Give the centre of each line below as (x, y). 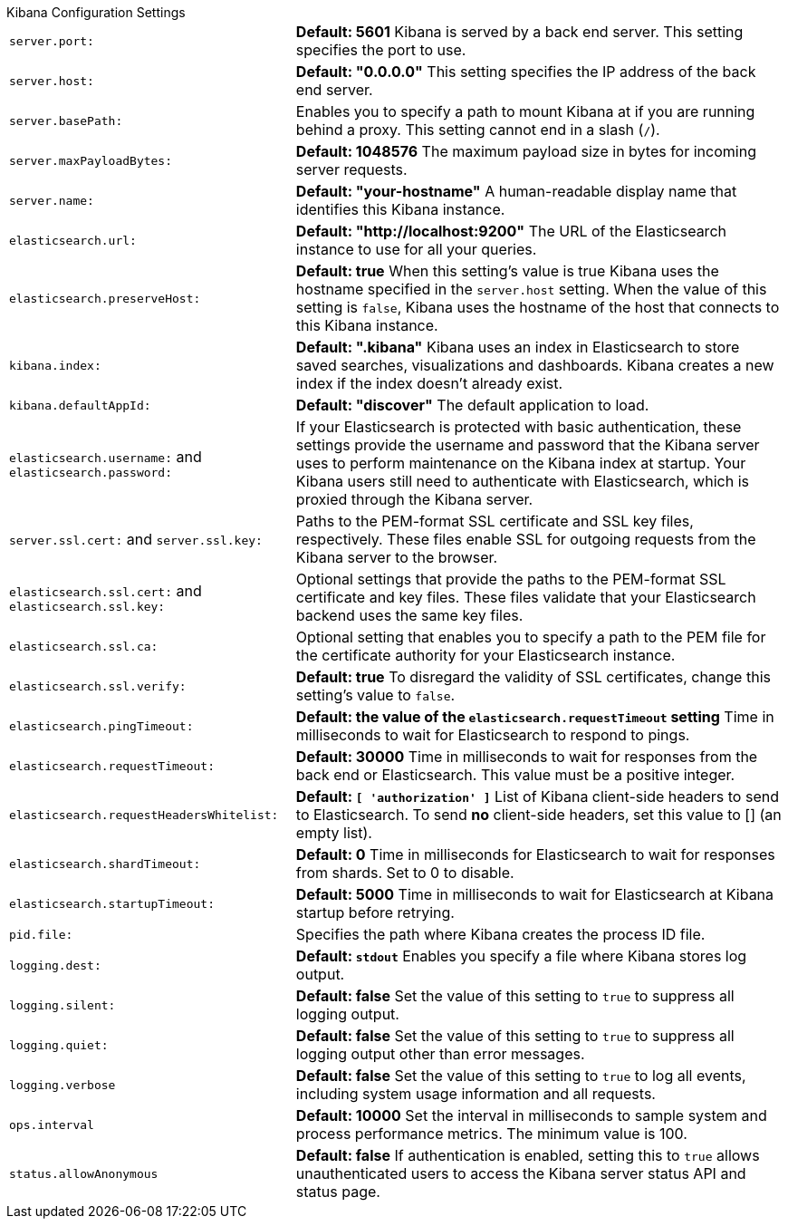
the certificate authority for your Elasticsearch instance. (485, 655)
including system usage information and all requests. (476, 1094)
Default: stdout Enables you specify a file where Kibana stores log (521, 956)
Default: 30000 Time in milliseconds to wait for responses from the (527, 757)
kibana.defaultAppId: (80, 405)
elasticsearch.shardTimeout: (105, 864)
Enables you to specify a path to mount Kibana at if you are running (525, 111)
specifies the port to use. (381, 50)
